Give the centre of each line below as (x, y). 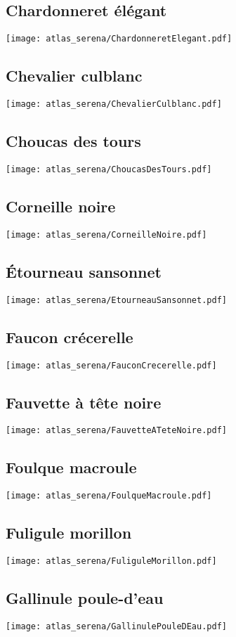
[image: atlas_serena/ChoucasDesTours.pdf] (109, 169)
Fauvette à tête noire (84, 402)
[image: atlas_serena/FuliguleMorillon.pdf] (111, 561)
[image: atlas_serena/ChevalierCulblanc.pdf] (114, 104)
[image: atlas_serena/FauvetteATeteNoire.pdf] (116, 431)
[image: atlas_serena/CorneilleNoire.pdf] (106, 234)
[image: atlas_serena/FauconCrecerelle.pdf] (111, 365)
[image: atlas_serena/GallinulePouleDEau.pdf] (116, 626)
